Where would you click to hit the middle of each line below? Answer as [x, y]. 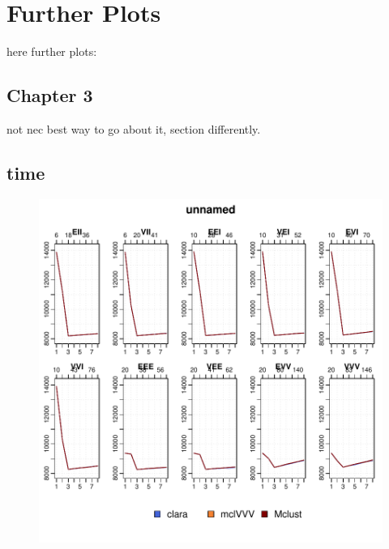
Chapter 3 [50, 95]
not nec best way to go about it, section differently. [134, 128]
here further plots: [52, 51]
